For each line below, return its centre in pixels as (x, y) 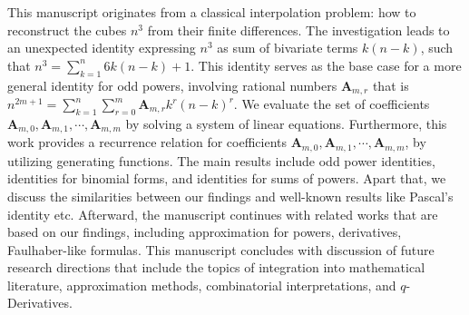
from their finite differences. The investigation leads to (298, 30)
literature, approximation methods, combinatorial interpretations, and (202, 285)
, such (437, 48)
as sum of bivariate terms (288, 48)
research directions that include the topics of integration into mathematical (216, 267)
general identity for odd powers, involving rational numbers (172, 85)
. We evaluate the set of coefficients (332, 104)
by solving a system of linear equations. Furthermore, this (286, 123)
